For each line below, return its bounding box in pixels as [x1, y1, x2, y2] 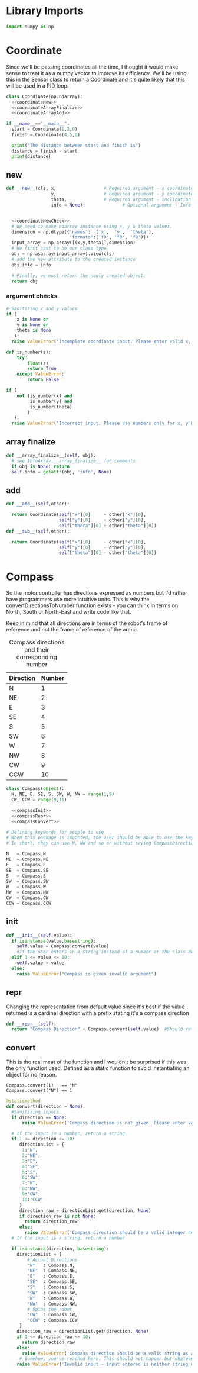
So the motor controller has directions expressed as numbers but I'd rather [6, 589, 187, 597]
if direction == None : [11, 1114, 67, 1120]
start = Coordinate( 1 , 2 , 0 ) [11, 126, 78, 133]
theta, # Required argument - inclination [51, 196, 192, 202]
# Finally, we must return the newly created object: [11, 272, 146, 279]
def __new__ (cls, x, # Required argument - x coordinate [6, 185, 194, 192]
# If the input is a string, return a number [11, 1235, 126, 1241]
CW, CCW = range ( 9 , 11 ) [11, 797, 67, 803]
